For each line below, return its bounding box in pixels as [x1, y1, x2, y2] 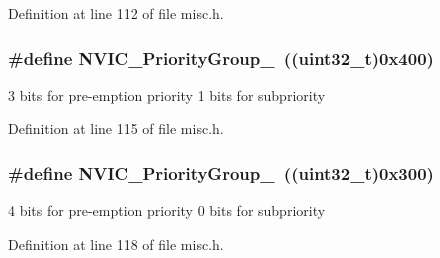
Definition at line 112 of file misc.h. [8, 3, 224, 23]
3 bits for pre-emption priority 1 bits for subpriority [8, 84, 326, 105]
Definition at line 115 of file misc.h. [8, 118, 224, 139]
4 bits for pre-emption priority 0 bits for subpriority [8, 200, 326, 221]
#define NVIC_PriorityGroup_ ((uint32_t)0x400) [8, 45, 434, 70]
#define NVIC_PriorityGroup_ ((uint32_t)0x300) [8, 160, 434, 185]
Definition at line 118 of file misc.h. [8, 233, 224, 254]
